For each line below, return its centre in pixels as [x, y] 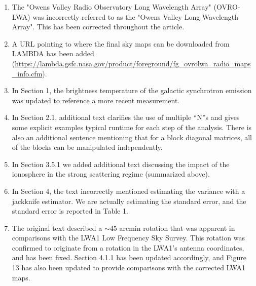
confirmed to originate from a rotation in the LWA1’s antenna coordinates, [128, 247]
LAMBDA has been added [53, 53]
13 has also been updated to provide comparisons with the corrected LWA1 [129, 268]
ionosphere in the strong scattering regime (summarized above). [111, 174]
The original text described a [57, 228]
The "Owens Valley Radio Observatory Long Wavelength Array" [112, 7]
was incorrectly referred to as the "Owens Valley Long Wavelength [136, 16]
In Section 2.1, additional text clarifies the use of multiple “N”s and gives [126, 117]
